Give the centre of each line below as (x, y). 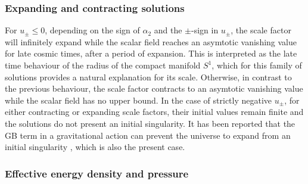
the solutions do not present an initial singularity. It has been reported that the (150, 123)
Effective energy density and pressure (97, 173)
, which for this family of (257, 65)
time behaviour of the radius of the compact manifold (103, 65)
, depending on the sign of (92, 30)
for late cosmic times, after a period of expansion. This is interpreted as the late (151, 53)
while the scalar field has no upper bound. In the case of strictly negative (139, 100)
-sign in (205, 30)
